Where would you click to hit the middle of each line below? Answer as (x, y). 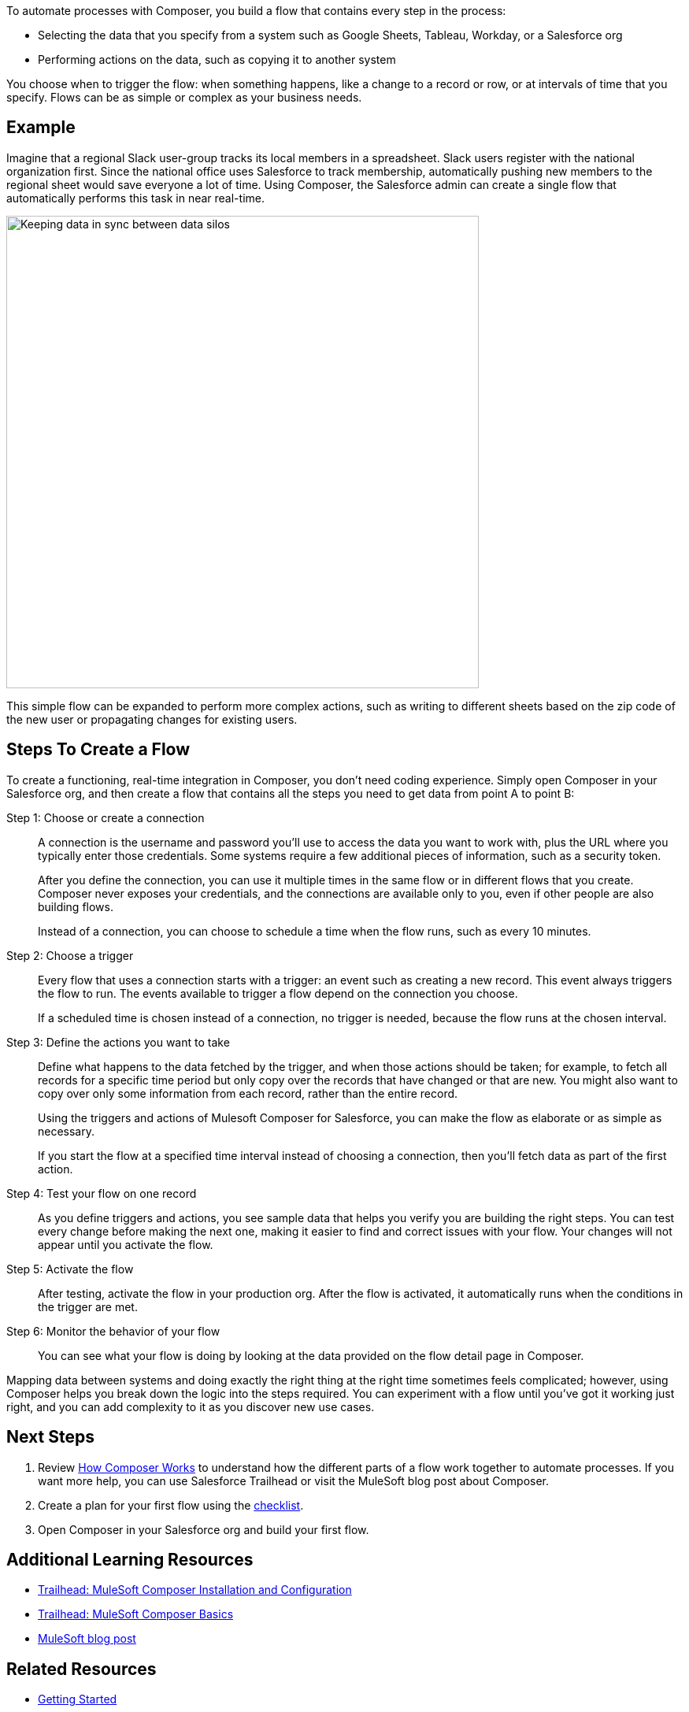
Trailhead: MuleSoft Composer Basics (136, 1614)
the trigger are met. (88, 1306)
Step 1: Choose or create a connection (106, 817)
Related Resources (81, 1669)
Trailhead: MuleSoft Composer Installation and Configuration (195, 1590)
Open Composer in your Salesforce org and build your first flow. (204, 1529)
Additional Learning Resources (130, 1559)
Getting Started (78, 1699)
